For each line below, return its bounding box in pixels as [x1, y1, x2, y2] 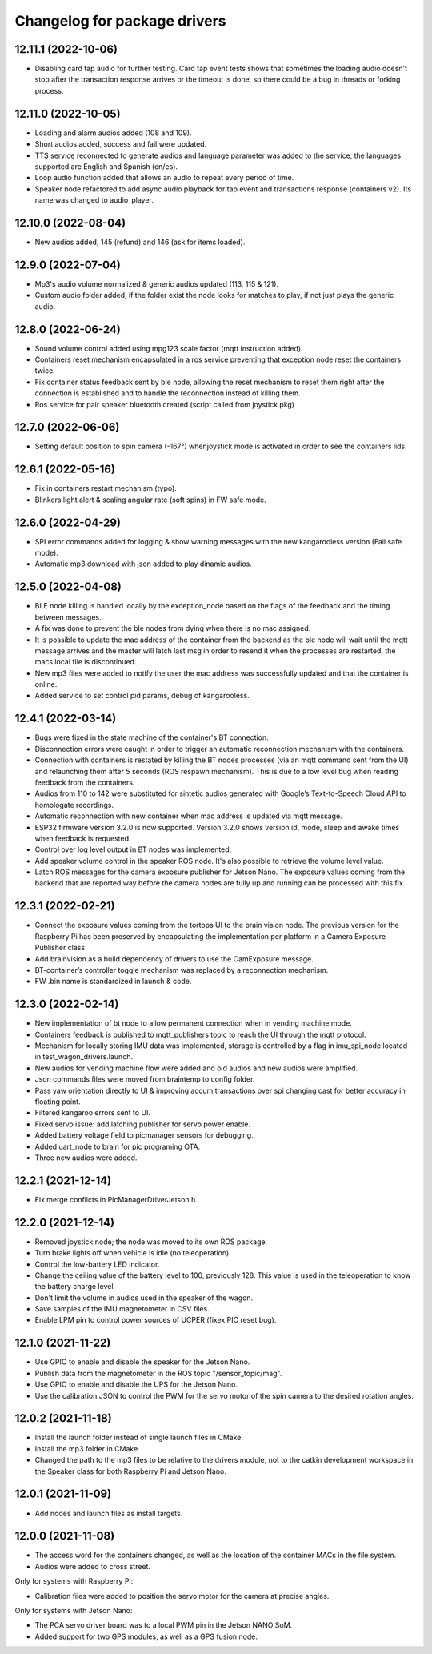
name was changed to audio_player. [34, 195, 154, 205]
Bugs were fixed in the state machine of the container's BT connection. [34, 733, 269, 742]
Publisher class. [34, 943, 87, 953]
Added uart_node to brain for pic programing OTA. [34, 1142, 201, 1151]
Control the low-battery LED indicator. [34, 1259, 160, 1269]
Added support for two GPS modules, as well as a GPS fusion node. [34, 1632, 258, 1641]
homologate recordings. [34, 800, 114, 809]
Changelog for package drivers [14, 12, 226, 30]
